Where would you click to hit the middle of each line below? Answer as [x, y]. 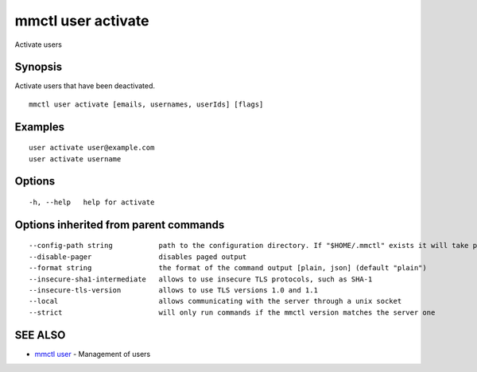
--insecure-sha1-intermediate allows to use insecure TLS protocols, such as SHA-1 [201, 279]
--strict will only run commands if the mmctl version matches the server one [232, 312]
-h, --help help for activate [92, 202]
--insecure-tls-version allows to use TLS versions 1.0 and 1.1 [173, 291]
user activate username [75, 159]
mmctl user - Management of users [93, 354]
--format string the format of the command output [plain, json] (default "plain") [228, 268]
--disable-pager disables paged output [138, 257]
